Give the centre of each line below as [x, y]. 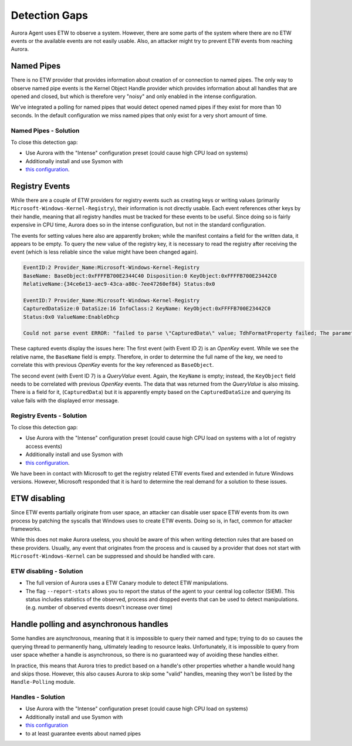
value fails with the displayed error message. [65, 400]
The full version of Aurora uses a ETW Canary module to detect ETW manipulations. [127, 583]
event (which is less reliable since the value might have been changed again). [104, 252]
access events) [44, 446]
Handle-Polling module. [43, 682]
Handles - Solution [38, 697]
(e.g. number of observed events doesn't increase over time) [99, 607]
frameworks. [26, 529]
